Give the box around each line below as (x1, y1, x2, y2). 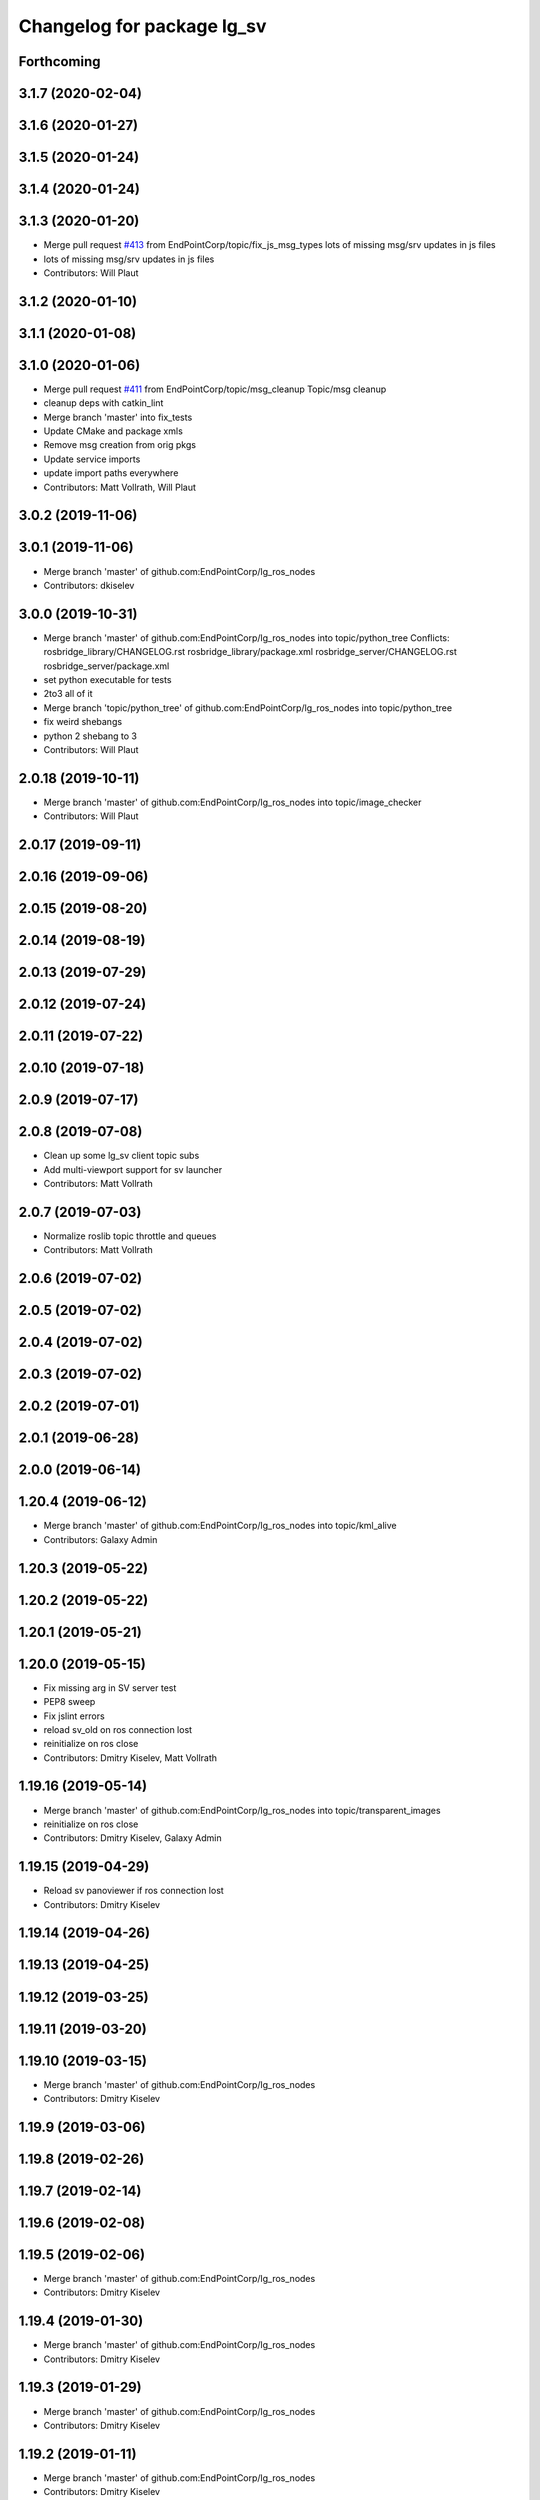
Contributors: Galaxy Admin (43, 1533, 158, 1545)
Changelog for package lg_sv (18, 15, 267, 37)
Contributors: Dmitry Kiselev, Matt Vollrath (43, 1751, 218, 1764)
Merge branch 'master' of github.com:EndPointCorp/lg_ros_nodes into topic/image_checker (43, 796, 422, 808)
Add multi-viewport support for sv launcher (43, 1163, 223, 1175)
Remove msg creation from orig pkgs (43, 439, 197, 451)
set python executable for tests (43, 673, 172, 685)
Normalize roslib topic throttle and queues (43, 1230, 217, 1242)
